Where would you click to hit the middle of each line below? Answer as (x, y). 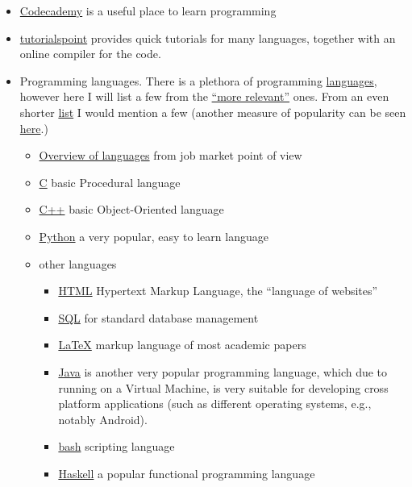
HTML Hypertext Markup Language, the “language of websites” (218, 291)
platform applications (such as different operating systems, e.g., (215, 404)
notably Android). (103, 419)
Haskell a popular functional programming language (187, 473)
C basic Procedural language (110, 182)
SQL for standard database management (158, 317)
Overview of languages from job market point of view (171, 155)
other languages (78, 263)
